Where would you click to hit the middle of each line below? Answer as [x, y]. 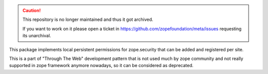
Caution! [32, 10]
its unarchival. [37, 36]
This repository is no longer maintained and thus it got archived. [88, 19]
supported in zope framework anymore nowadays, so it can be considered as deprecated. [101, 66]
